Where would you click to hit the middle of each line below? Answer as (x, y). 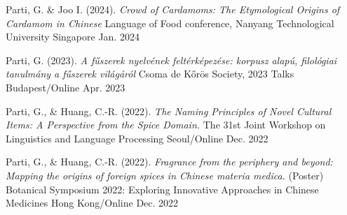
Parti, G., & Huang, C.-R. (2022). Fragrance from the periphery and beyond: (169, 162)
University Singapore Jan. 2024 (73, 37)
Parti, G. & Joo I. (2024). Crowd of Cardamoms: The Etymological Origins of (173, 9)
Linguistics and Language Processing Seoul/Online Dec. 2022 (137, 138)
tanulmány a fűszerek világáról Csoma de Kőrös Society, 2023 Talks (150, 74)
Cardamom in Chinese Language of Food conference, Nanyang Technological (170, 23)
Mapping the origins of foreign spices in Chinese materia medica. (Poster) (165, 175)
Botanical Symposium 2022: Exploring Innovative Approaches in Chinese (162, 189)
